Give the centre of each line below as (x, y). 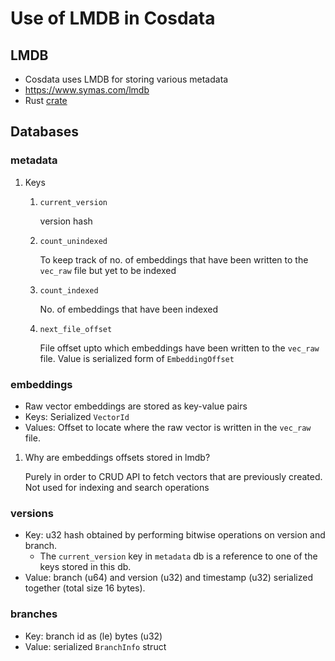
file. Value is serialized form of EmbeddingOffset (137, 358)
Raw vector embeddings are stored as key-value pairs (136, 406)
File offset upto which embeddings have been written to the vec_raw (179, 348)
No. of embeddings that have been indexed (129, 309)
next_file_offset (76, 329)
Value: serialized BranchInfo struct (95, 646)
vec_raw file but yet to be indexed (108, 270)
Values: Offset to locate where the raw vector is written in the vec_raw (168, 427)
